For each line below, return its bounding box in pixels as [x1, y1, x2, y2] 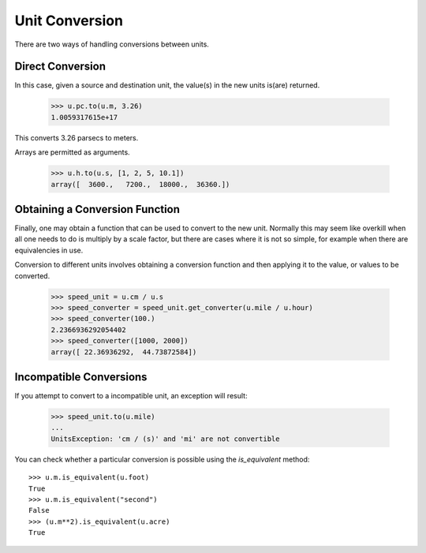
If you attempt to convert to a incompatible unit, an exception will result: [14, 391, 248, 401]
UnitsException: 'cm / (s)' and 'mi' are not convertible [50, 434, 280, 443]
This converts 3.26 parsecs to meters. [14, 133, 139, 142]
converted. [14, 271, 50, 280]
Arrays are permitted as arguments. [14, 148, 130, 157]
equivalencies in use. [14, 245, 84, 255]
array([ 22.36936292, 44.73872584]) [50, 347, 197, 357]
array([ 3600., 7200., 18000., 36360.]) [50, 180, 230, 189]
